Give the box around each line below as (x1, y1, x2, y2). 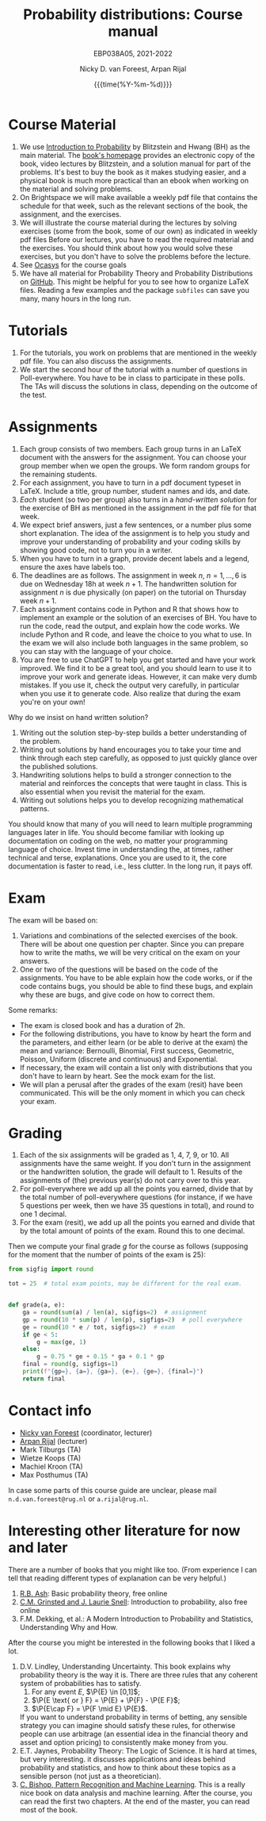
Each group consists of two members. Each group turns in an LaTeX (19, 444, 241, 453)
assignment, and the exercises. (19, 209, 122, 219)
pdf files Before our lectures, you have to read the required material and (19, 234, 254, 244)
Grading (8, 1124, 63, 1142)
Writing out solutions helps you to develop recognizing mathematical (19, 795, 244, 805)
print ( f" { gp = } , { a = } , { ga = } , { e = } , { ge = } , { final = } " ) (22, 1368, 204, 1376)
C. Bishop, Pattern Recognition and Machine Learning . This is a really (19, 1780, 245, 1789)
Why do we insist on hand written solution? (8, 712, 149, 722)
